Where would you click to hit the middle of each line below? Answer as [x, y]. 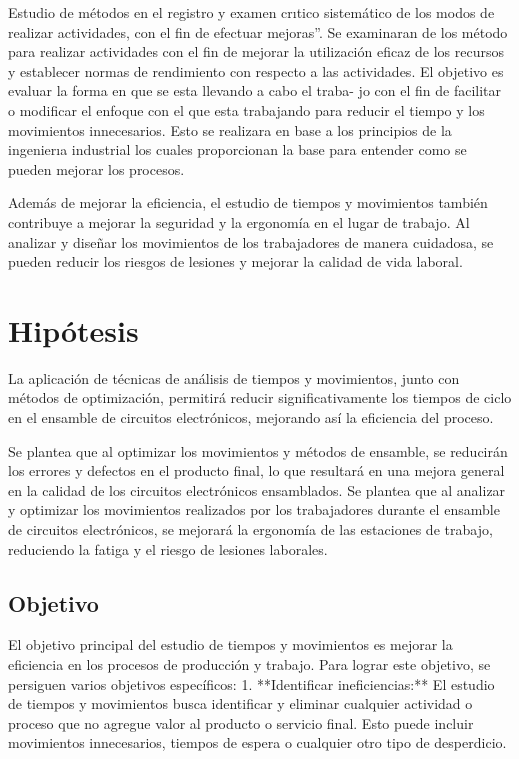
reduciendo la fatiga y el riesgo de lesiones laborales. [168, 548]
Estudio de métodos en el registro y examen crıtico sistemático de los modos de [251, 12]
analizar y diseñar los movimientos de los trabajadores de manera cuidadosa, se [251, 241]
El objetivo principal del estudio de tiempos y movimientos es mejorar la [230, 644]
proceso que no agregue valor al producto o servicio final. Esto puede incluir [241, 722]
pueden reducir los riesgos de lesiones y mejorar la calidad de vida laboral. [235, 261]
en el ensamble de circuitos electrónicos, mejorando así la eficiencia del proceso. [251, 417]
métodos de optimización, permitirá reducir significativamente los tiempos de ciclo [260, 397]
